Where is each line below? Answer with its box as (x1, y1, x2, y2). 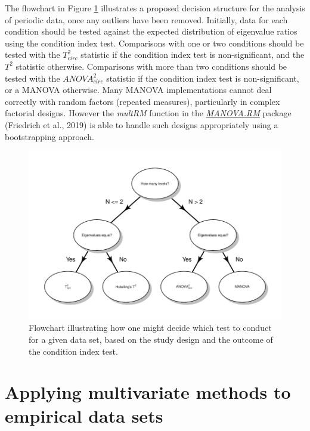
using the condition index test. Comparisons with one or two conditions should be (5, 36, 304, 49)
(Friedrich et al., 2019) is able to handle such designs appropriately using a (5, 118, 278, 131)
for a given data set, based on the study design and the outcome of (29, 333, 273, 345)
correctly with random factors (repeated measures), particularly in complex (5, 95, 280, 107)
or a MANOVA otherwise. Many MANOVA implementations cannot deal (5, 83, 272, 96)
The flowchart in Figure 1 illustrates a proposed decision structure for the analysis (5, 2, 305, 14)
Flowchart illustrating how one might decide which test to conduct (29, 321, 272, 334)
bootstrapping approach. (5, 130, 94, 142)
